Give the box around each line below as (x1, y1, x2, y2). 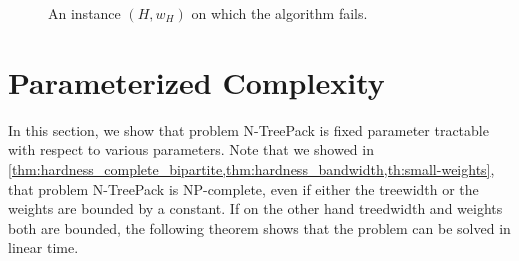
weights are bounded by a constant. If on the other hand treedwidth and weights (8, 198, 503, 219)
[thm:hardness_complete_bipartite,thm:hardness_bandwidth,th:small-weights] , (8, 158, 495, 179)
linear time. (8, 237, 79, 258)
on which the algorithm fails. (191, 3, 368, 23)
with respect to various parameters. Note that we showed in (8, 139, 374, 160)
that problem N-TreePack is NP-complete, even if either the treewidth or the (8, 178, 479, 199)
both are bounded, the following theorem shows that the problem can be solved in (8, 217, 511, 238)
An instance (48, 3, 121, 23)
